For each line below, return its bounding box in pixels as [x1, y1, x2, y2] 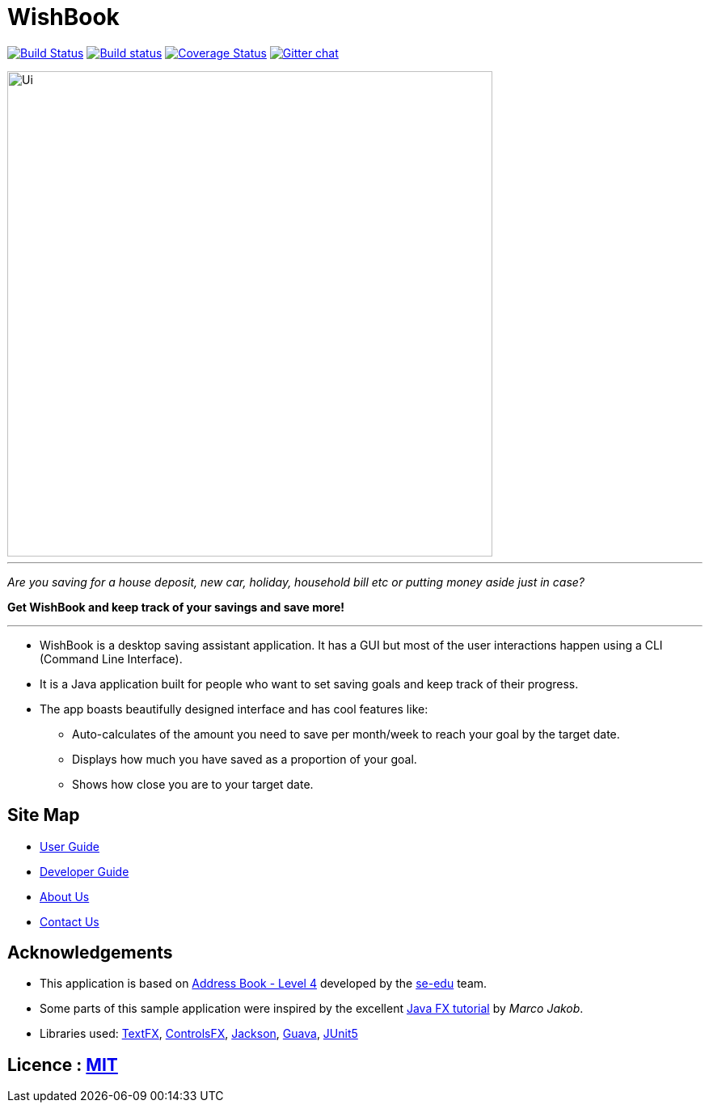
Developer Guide [40, 864, 129, 878]
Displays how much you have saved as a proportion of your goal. [72, 751, 417, 766]
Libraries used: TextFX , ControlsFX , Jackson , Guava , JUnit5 [40, 1026, 358, 1041]
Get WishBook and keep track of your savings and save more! [7, 599, 344, 614]
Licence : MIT [7, 1054, 118, 1075]
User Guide [40, 839, 100, 853]
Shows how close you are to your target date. [72, 777, 314, 791]
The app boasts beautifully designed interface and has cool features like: [40, 701, 428, 716]
